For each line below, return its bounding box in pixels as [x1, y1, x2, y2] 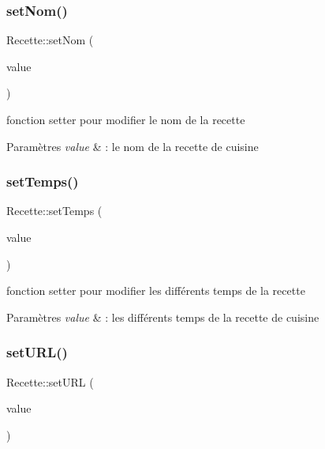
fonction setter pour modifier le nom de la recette [6, 111, 245, 127]
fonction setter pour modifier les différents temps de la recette [6, 282, 305, 299]
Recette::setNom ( [6, 32, 94, 48]
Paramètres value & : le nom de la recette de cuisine [6, 138, 259, 154]
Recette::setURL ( [6, 373, 94, 390]
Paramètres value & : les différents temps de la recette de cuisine [6, 308, 319, 325]
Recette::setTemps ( [6, 202, 103, 219]
